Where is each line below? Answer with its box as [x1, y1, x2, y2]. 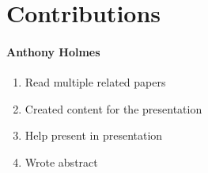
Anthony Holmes [6, 43, 100, 60]
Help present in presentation [25, 127, 163, 144]
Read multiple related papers [25, 74, 166, 90]
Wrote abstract [25, 153, 98, 170]
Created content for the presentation [25, 100, 202, 117]
